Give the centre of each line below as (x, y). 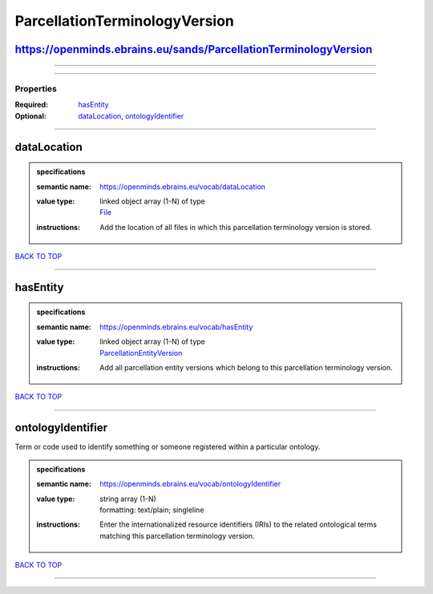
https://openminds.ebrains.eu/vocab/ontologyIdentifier (190, 484)
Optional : (31, 115)
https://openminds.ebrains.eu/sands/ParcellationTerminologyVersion (194, 49)
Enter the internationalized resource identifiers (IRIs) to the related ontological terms (238, 524)
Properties (36, 88)
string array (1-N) (128, 499)
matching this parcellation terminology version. (177, 535)
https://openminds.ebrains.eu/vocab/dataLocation (183, 186)
